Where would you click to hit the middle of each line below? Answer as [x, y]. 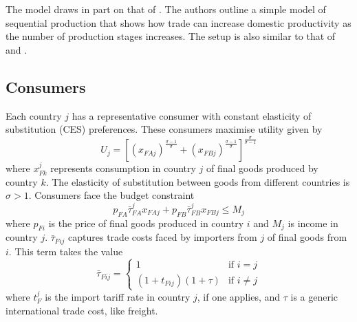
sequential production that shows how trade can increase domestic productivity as [178, 22]
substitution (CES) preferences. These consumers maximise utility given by [164, 129]
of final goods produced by [262, 168]
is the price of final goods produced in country [146, 223]
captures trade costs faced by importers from [163, 237]
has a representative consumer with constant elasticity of [192, 115]
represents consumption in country [123, 168]
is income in [313, 223]
